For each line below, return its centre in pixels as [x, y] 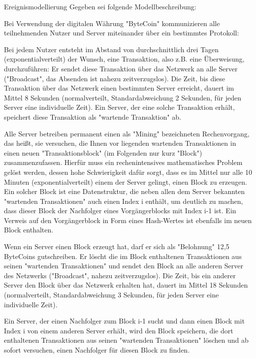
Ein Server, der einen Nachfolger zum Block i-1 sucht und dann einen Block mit [124, 321]
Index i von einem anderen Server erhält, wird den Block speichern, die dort [119, 330]
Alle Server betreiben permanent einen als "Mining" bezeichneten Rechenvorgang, [127, 133]
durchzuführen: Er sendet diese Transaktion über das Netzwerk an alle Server [121, 68]
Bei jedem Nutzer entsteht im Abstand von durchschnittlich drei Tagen [112, 49]
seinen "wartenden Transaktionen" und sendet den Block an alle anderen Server [124, 266]
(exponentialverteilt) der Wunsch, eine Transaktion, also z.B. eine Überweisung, [124, 59]
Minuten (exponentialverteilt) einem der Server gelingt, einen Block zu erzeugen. [126, 181]
